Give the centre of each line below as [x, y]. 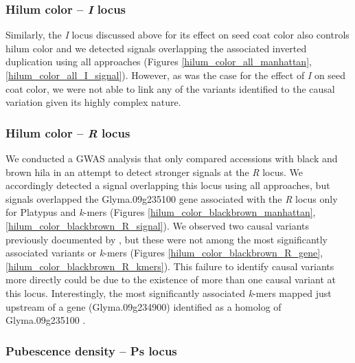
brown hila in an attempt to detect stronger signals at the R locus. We [154, 172]
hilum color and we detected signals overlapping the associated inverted [156, 48]
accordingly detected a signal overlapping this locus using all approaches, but [168, 185]
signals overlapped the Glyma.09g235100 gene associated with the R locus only [172, 198]
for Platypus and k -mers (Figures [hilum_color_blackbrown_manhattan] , [161, 212]
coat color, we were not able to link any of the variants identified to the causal [170, 88]
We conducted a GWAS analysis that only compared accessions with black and [172, 158]
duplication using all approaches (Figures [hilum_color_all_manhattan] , [159, 62]
